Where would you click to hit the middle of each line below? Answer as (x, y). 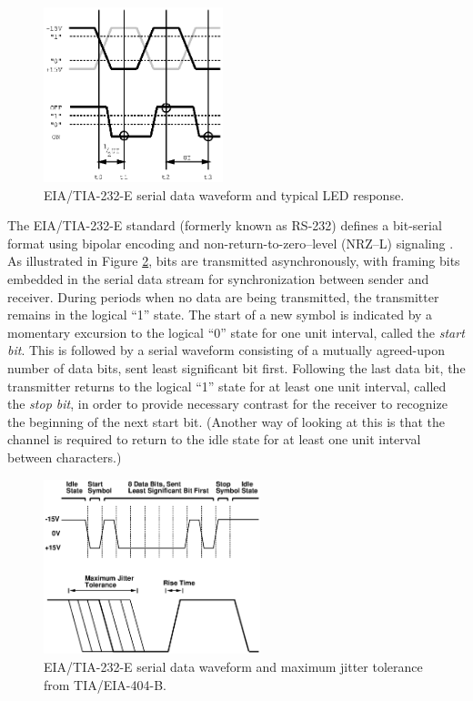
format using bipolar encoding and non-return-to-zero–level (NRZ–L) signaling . (231, 243)
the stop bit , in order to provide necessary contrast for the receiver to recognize (227, 404)
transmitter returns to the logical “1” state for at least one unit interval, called (227, 386)
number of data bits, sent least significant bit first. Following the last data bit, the (236, 367)
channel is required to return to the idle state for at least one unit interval (214, 439)
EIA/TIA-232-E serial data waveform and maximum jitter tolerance (233, 667)
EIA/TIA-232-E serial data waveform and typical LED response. (224, 194)
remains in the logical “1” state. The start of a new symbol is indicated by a (220, 315)
